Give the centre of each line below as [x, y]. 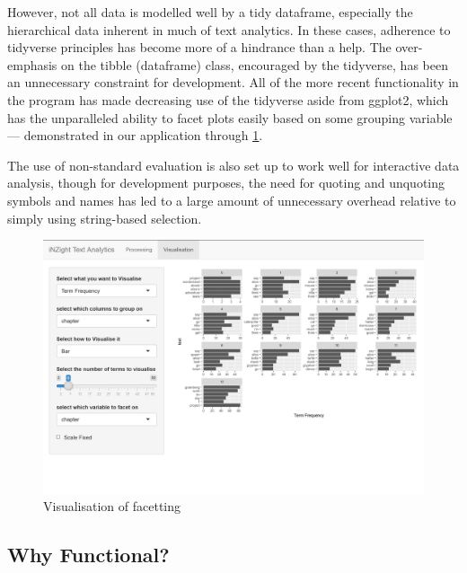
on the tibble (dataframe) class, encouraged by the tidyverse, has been [255, 64]
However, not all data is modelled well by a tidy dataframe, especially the [210, 12]
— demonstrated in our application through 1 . [135, 135]
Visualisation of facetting [112, 506]
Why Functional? [88, 555]
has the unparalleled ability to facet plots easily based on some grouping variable [230, 117]
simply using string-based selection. [105, 218]
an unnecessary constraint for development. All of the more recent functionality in [233, 82]
